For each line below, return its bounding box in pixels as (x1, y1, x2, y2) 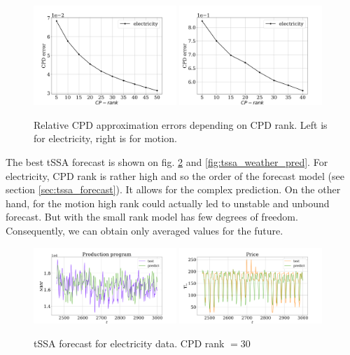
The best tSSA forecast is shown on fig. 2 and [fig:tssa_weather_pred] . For (6, 155, 328, 169)
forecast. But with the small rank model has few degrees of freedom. (6, 209, 298, 224)
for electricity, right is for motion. (34, 131, 177, 146)
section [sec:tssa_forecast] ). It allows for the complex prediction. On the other (6, 182, 341, 197)
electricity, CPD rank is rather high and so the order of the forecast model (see (6, 168, 344, 183)
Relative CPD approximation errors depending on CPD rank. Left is (34, 117, 328, 132)
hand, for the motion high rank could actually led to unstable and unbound (6, 195, 330, 210)
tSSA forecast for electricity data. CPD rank (34, 335, 225, 350)
